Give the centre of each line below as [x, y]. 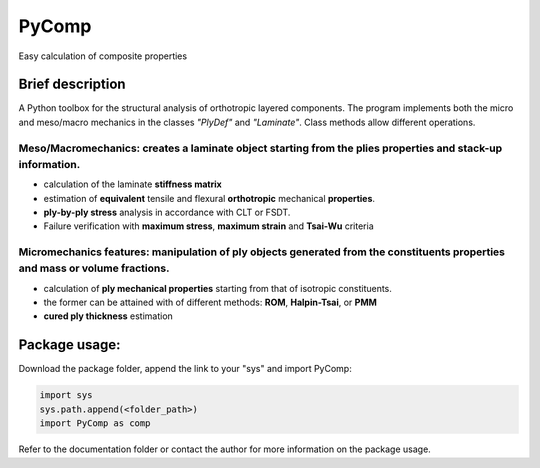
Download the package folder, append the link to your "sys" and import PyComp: [185, 369]
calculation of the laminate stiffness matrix [132, 184]
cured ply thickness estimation [108, 316]
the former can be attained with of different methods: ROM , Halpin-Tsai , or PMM [210, 302]
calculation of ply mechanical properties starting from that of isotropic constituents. [217, 288]
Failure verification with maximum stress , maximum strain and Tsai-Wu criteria [208, 226]
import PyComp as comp [95, 423]
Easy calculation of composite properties [103, 56]
